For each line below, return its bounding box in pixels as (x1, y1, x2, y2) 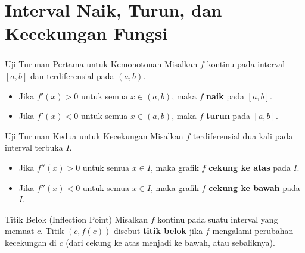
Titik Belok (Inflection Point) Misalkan (5, 213, 148, 225)
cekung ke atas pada (208, 161, 291, 174)
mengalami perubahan (212, 224, 294, 237)
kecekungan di (5, 236, 57, 249)
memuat (5, 224, 35, 237)
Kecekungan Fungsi (5, 21, 168, 45)
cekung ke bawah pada (208, 181, 300, 193)
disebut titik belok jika (113, 224, 203, 237)
